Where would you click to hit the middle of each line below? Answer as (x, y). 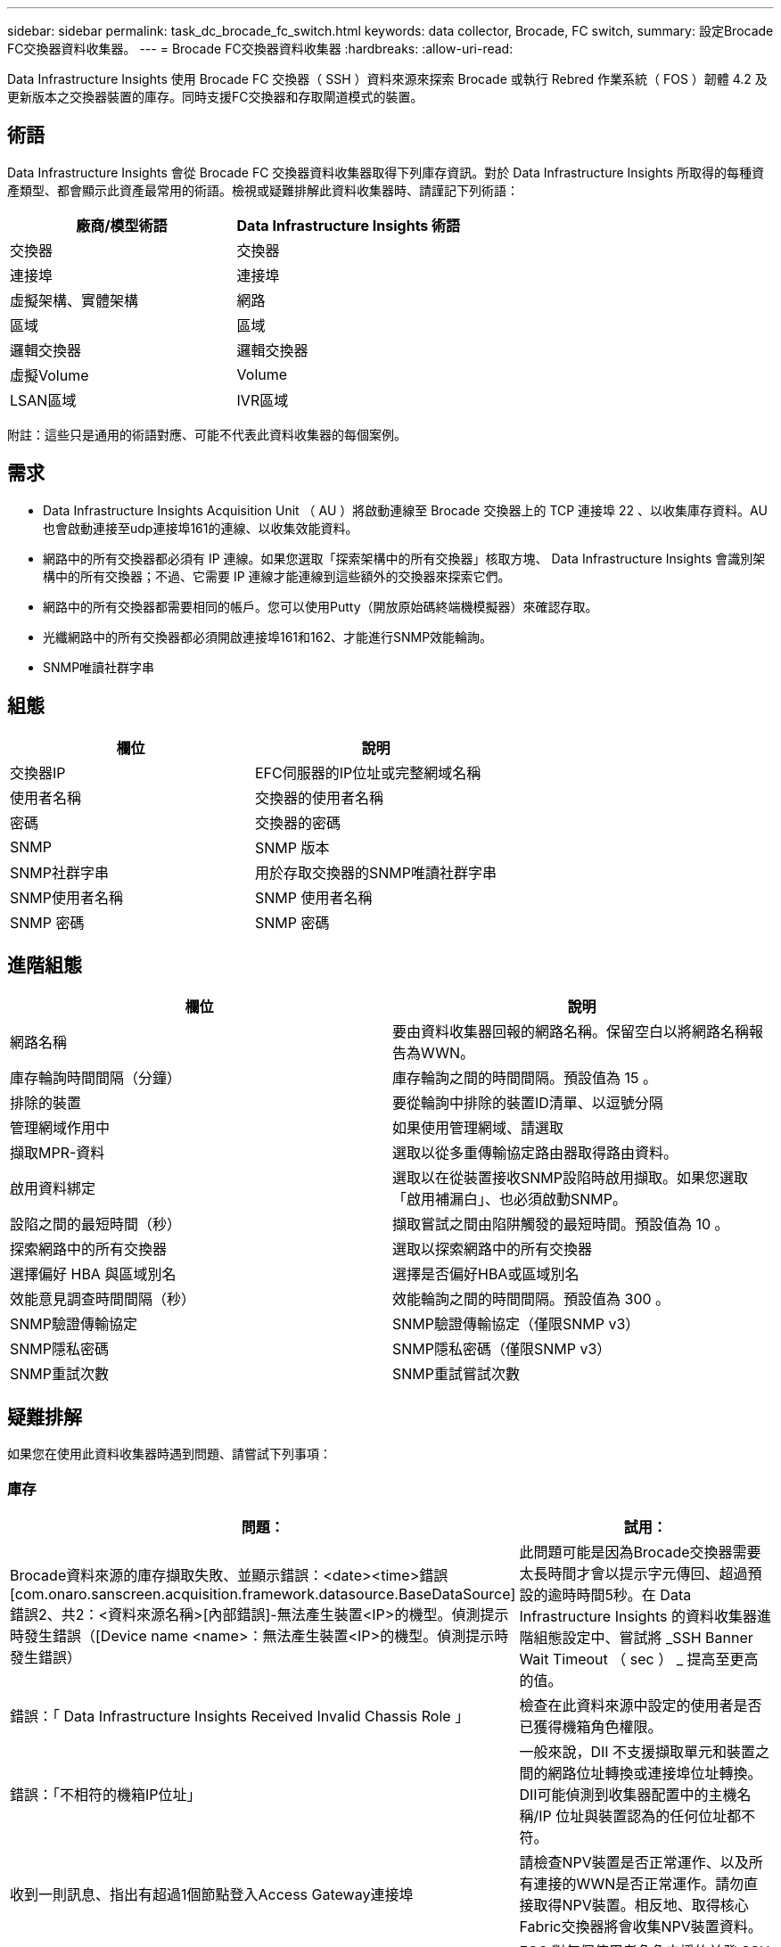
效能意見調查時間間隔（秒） (103, 1299)
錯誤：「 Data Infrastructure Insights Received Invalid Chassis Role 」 (240, 1716)
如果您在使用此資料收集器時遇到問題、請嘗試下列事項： (169, 1454)
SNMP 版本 (292, 847)
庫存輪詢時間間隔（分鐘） (96, 1078)
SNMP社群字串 (59, 872)
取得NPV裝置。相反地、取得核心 (641, 1905)
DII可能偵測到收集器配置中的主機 (628, 1794)
